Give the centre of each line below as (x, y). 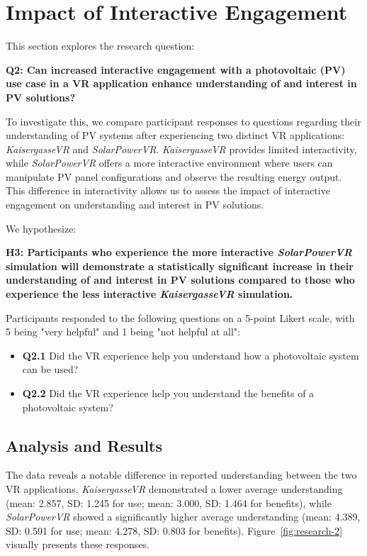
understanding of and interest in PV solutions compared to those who (180, 280)
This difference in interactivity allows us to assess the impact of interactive (168, 190)
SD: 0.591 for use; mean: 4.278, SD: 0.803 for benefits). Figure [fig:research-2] (174, 530)
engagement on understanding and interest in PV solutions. (135, 205)
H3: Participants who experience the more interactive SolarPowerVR (179, 252)
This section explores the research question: (100, 46)
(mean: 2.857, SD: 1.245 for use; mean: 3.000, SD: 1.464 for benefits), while (169, 502)
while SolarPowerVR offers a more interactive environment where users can (169, 163)
